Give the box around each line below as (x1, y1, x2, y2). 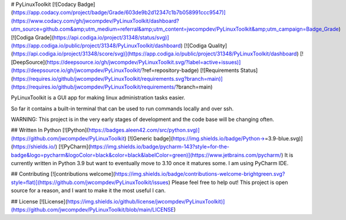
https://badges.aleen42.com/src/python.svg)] (88, 127, 200, 134)
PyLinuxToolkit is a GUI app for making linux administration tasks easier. (11, 94, 186, 101)
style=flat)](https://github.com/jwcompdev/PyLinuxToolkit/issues (11, 179, 169, 186)
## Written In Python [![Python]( (11, 127, 89, 134)
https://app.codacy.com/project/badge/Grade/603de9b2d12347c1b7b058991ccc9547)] (12, 9, 226, 16)
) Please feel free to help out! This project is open (168, 179, 288, 186)
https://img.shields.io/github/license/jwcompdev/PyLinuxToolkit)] (67, 198, 225, 205)
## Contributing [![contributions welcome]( (11, 170, 116, 178)
